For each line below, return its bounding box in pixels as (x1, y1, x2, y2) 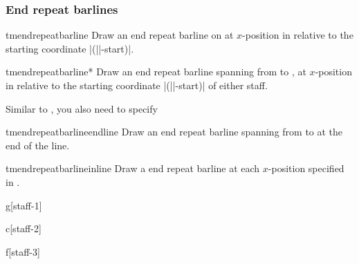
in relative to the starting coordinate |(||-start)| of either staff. (6, 78, 268, 92)
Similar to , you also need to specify (6, 101, 158, 115)
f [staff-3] (6, 244, 40, 258)
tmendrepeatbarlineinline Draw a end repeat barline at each (6, 161, 260, 176)
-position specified (268, 161, 344, 176)
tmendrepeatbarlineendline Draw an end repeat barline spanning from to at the (6, 124, 343, 139)
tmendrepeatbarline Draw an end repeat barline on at (6, 28, 234, 42)
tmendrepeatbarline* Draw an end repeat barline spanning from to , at (6, 64, 306, 79)
